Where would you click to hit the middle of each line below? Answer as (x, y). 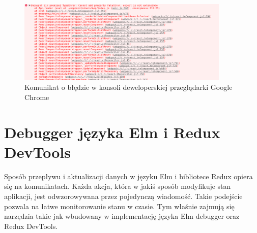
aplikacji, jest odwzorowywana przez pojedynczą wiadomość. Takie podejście (123, 196)
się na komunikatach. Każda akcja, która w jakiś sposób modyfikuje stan (118, 186)
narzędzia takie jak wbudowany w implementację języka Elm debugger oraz (122, 216)
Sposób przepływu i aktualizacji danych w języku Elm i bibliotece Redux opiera (128, 176)
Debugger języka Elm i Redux (112, 132)
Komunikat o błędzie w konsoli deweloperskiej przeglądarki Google (128, 87)
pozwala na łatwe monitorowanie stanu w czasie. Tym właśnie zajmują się (119, 206)
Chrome (37, 97)
